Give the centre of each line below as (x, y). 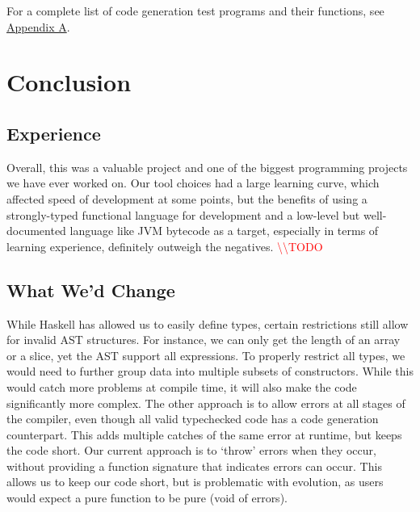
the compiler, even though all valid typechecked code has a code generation (193, 419)
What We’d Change (91, 290)
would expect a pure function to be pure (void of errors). (147, 498)
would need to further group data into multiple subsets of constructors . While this (210, 371)
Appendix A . (38, 26)
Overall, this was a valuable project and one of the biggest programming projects (207, 167)
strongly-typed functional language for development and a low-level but (183, 214)
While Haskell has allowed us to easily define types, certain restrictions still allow (208, 323)
